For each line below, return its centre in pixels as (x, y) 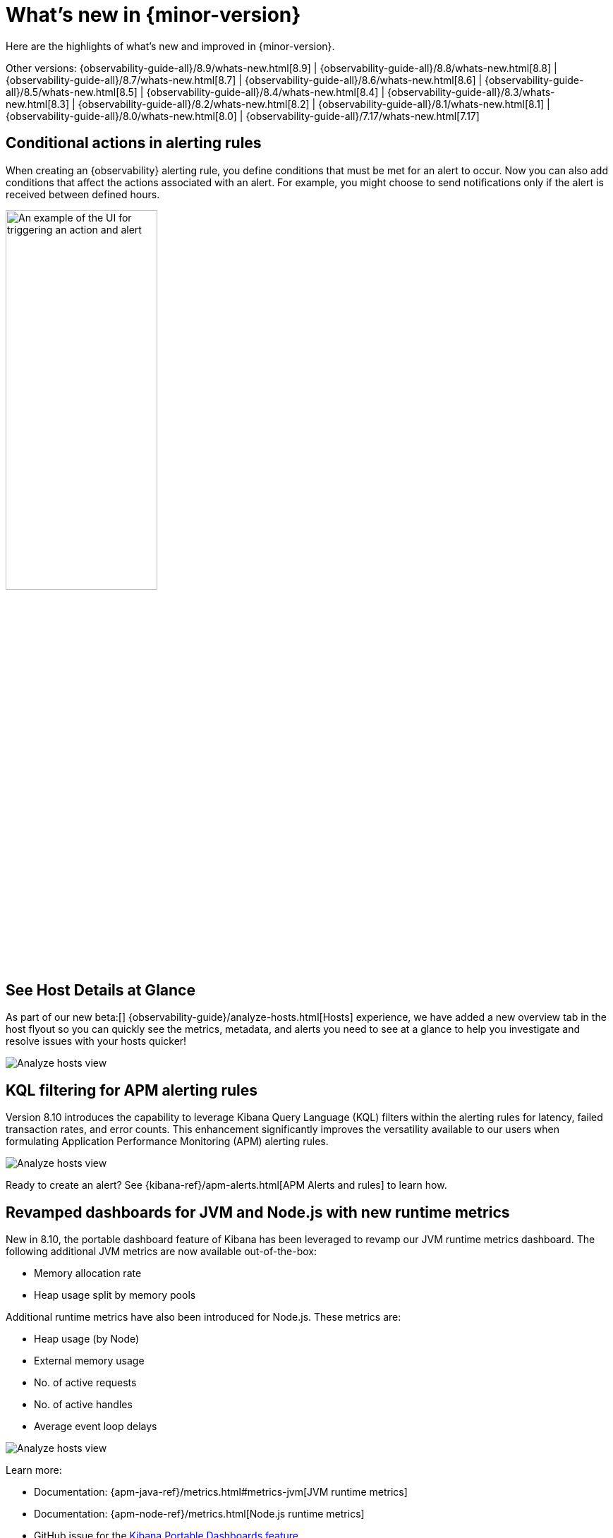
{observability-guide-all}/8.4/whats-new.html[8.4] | (266, 92)
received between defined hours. (83, 194)
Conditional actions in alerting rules (134, 143)
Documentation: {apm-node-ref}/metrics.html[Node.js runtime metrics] (199, 1514)
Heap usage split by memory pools (115, 1295)
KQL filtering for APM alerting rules (132, 1090)
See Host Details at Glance (101, 991)
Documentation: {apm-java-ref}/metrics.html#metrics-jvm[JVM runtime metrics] (221, 1492)
